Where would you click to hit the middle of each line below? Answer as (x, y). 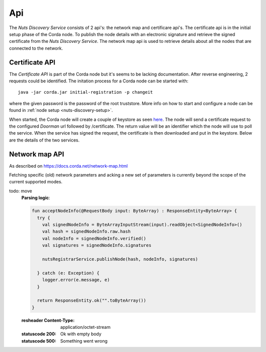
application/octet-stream (85, 327)
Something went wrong (84, 341)
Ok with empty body (81, 334)
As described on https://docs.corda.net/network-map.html (68, 166)
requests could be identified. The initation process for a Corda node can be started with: (99, 81)
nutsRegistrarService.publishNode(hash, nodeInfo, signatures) (120, 259)
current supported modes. (36, 182)
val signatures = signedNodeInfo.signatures (97, 246)
